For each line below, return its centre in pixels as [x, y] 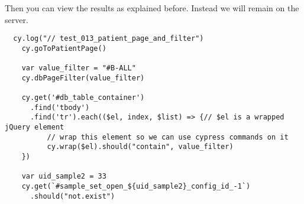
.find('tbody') [60, 107]
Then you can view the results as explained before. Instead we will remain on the [152, 8]
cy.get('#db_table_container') [83, 98]
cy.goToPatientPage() [64, 48]
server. [17, 19]
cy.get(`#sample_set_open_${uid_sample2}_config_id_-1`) [136, 187]
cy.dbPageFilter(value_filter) [83, 78]
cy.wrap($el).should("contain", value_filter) [140, 147]
